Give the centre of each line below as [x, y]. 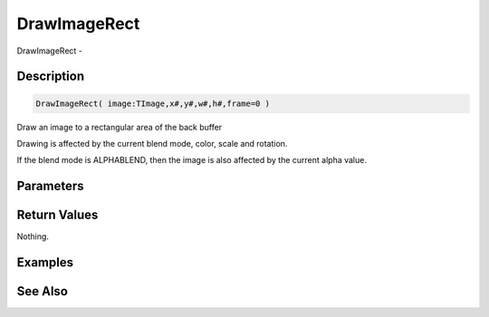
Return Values [58, 215]
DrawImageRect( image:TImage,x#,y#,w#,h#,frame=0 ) [153, 103]
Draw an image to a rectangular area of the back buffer [120, 127]
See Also [42, 291]
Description [51, 77]
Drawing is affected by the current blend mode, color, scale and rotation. [152, 143]
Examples [45, 263]
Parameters [50, 186]
